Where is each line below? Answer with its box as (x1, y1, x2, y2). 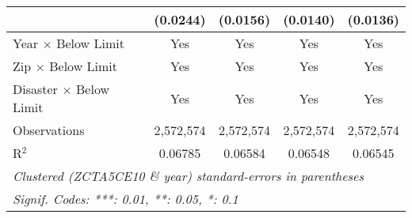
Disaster (13, 80, 58, 98)
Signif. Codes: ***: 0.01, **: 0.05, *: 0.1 (13, 190, 238, 208)
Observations (13, 121, 85, 139)
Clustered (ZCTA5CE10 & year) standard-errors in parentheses (13, 167, 364, 185)
